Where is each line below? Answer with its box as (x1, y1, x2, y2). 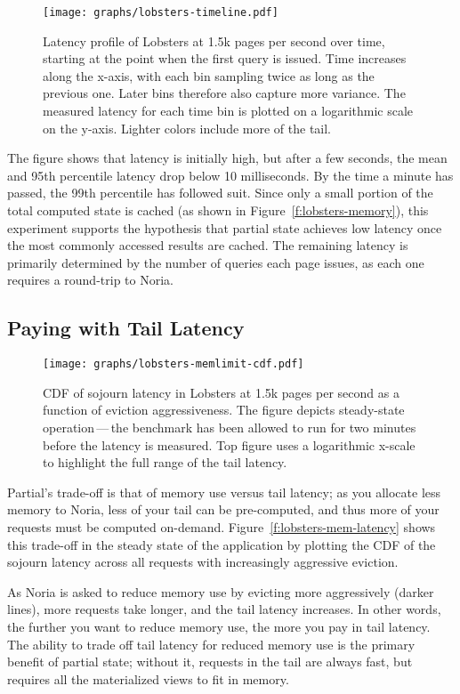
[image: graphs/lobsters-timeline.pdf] (43, 6, 278, 19)
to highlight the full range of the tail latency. (43, 453, 287, 472)
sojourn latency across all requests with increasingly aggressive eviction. (7, 553, 399, 571)
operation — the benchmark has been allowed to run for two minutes (43, 418, 416, 437)
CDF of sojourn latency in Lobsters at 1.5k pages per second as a (43, 383, 399, 401)
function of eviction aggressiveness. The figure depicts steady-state (43, 400, 405, 419)
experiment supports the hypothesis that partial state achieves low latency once (7, 218, 442, 237)
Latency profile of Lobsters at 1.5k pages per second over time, (43, 31, 385, 50)
